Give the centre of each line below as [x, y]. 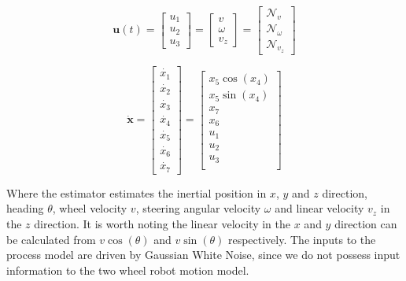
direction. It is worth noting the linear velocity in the [162, 224]
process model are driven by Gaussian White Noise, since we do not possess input [203, 255]
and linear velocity [319, 208]
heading [25, 208]
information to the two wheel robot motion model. [128, 270]
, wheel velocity [90, 208]
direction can [366, 224]
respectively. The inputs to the [302, 239]
